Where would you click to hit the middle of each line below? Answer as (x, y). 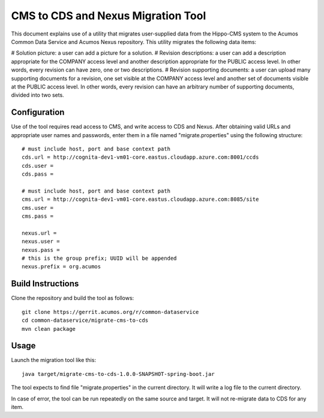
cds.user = (38, 166)
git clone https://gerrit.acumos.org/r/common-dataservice (110, 312)
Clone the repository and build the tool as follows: (73, 298)
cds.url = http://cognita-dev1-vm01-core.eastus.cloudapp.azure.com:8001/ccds (140, 157)
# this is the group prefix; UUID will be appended (99, 258)
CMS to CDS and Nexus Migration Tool (109, 16)
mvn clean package (49, 329)
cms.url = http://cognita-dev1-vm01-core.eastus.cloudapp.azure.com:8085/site (140, 199)
